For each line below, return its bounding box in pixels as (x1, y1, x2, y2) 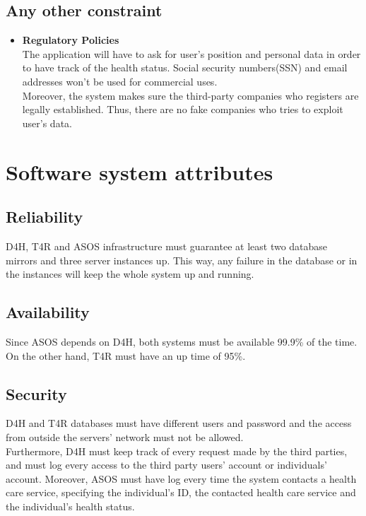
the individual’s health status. (6, 498, 135, 513)
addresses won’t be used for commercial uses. (22, 74, 218, 88)
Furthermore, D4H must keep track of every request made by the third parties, (6, 443, 348, 458)
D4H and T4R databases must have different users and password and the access (6, 416, 352, 430)
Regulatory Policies (22, 33, 119, 47)
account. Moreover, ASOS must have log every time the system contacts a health (6, 471, 357, 486)
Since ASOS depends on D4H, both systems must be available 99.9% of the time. (6, 334, 358, 348)
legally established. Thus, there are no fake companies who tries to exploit (22, 102, 343, 117)
